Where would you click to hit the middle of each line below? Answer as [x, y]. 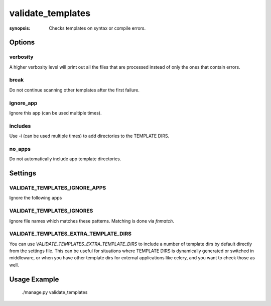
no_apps [20, 149]
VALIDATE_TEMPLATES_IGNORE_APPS [58, 188]
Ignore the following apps [36, 198]
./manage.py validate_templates [55, 292]
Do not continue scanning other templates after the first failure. [75, 90]
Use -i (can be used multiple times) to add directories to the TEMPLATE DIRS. [89, 136]
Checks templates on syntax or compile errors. [97, 28]
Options [22, 42]
